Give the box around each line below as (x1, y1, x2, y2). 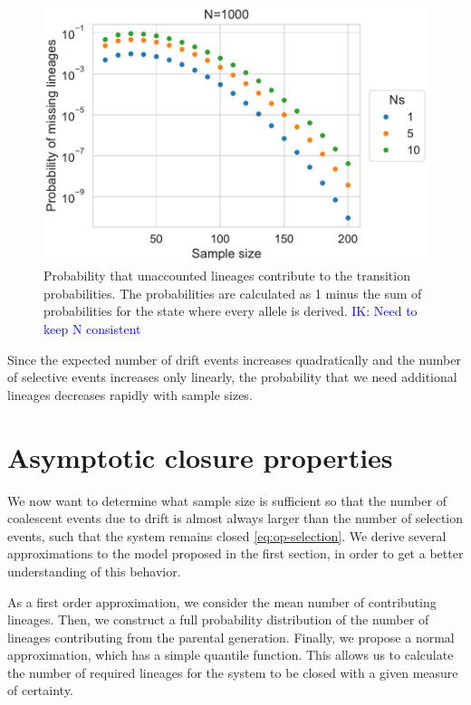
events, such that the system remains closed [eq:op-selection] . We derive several (7, 526, 447, 545)
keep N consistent (43, 319, 141, 338)
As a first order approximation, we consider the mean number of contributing (7, 592, 437, 611)
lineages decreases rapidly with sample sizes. (7, 385, 253, 404)
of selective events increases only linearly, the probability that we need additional (7, 367, 457, 386)
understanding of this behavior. (7, 561, 181, 580)
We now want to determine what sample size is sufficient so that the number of (7, 491, 447, 510)
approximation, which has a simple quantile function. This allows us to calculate (7, 645, 454, 664)
